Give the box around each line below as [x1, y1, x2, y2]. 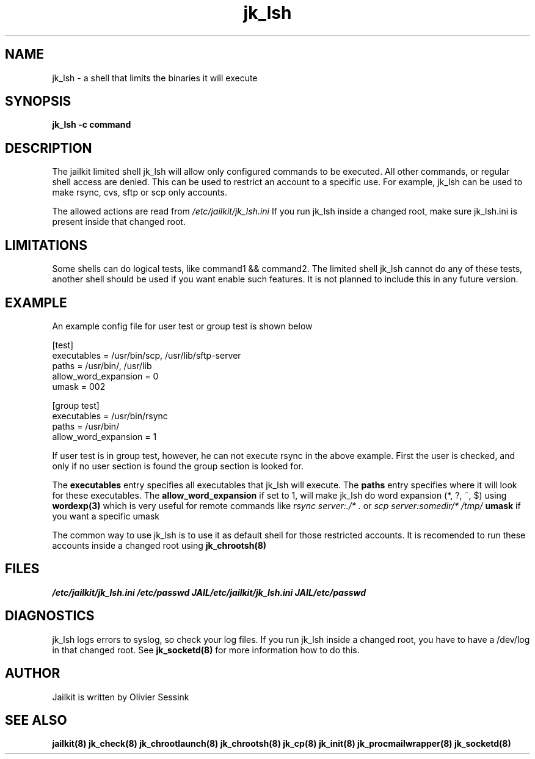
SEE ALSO [5, 712, 67, 728]
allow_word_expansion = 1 [52, 431, 157, 442]
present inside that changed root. [52, 216, 186, 227]
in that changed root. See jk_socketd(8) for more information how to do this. [52, 644, 360, 655]
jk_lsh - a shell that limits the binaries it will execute [52, 72, 258, 83]
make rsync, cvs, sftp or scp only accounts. [52, 187, 227, 198]
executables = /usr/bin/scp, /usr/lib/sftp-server [52, 350, 241, 361]
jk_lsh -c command [52, 119, 131, 130]
